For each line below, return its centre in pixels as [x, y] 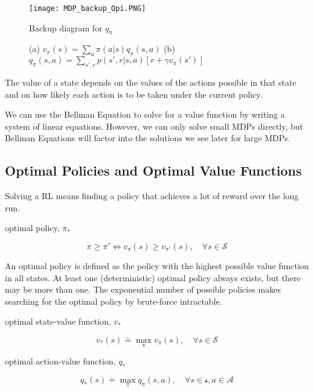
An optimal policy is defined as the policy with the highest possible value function [157, 265]
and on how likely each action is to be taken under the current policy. [134, 94]
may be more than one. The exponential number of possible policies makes [143, 289]
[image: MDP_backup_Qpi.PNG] [88, 8]
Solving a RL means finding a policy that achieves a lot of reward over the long [152, 196]
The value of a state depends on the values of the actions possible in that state [151, 82]
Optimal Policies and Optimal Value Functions [153, 170]
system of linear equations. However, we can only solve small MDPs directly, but [154, 126]
